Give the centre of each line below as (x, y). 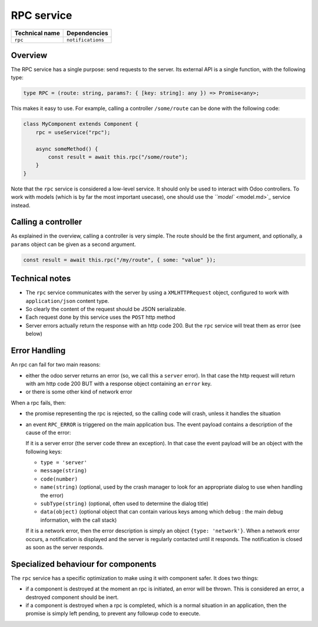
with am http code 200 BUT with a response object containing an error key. (119, 383)
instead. (21, 205)
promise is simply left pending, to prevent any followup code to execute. (113, 613)
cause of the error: (48, 432)
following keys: (44, 451)
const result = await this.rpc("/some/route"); (118, 157)
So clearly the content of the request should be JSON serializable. (106, 309)
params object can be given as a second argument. (74, 244)
